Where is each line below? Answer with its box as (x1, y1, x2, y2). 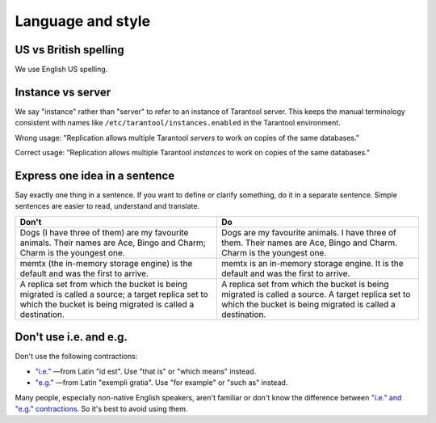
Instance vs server (15, 85, 111, 99)
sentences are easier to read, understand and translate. (15, 201, 200, 211)
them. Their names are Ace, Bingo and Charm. (220, 237, 398, 248)
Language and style (15, 12, 151, 30)
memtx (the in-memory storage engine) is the (19, 257, 193, 269)
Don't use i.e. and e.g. (15, 330, 128, 344)
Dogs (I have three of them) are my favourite (19, 226, 189, 238)
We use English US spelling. (15, 65, 108, 74)
